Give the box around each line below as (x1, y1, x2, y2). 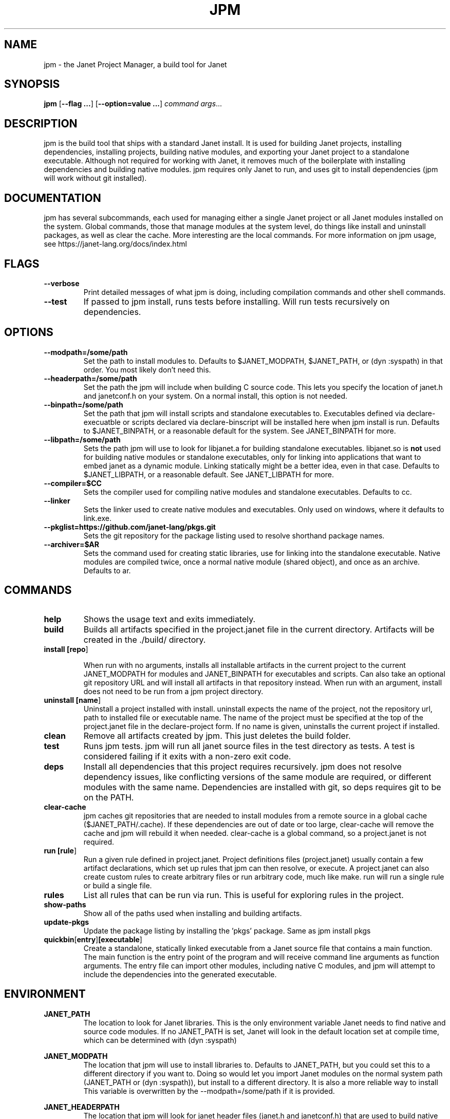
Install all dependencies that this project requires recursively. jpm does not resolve (83, 761, 402, 772)
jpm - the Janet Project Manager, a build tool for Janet (44, 60, 227, 69)
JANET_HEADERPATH (44, 1102, 120, 1111)
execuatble (83, 417, 121, 426)
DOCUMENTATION (4, 191, 101, 204)
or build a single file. (83, 881, 152, 890)
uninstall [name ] (44, 695, 101, 704)
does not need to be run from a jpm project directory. (83, 686, 264, 696)
